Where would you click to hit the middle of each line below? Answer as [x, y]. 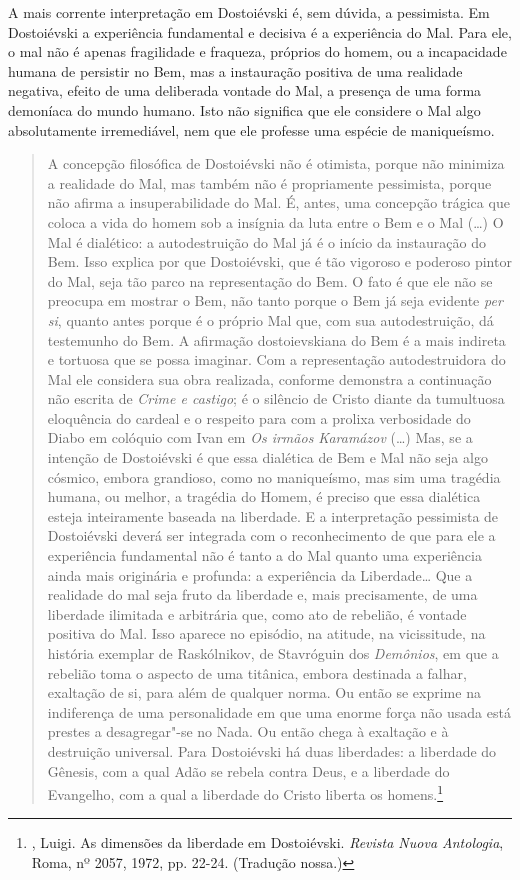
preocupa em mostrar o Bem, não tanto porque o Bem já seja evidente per [275, 300]
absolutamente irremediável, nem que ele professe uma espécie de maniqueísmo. [251, 129]
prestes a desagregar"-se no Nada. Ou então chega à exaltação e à [248, 731]
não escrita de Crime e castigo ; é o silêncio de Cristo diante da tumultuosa [276, 398]
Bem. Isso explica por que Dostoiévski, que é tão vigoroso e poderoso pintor [279, 261]
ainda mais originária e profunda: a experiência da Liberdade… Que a [260, 574]
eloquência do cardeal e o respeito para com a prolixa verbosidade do [259, 417]
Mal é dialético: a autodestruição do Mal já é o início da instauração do [266, 241]
